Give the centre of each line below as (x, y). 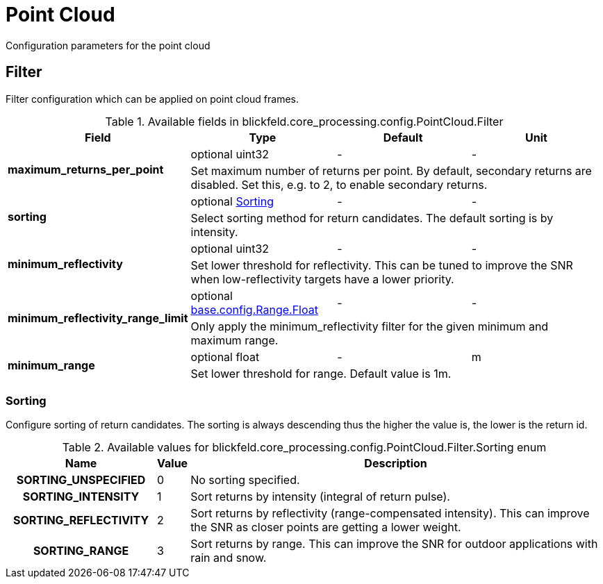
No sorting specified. (245, 480)
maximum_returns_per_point (86, 169)
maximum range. (234, 340)
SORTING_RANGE (81, 551)
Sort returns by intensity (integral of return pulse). (320, 497)
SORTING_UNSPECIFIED (81, 480)
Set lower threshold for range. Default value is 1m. (321, 373)
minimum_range (51, 365)
